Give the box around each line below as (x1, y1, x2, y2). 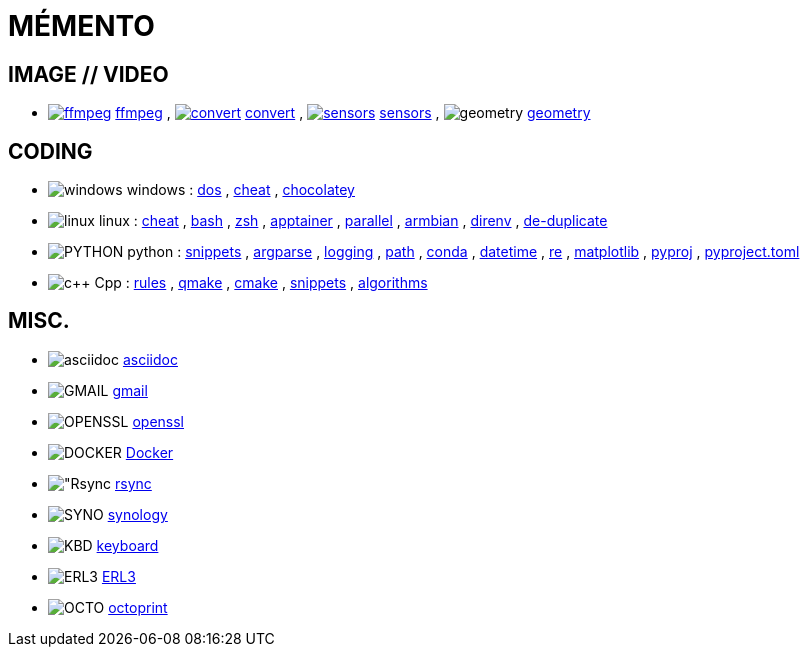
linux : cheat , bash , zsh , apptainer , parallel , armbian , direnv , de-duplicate (98, 212, 608, 230)
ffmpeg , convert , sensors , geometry (115, 104, 591, 122)
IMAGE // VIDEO (8, 61, 169, 87)
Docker (125, 443, 174, 461)
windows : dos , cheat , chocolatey (126, 181, 355, 199)
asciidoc (122, 350, 178, 368)
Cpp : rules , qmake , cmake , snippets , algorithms (94, 274, 428, 292)
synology (107, 505, 168, 523)
